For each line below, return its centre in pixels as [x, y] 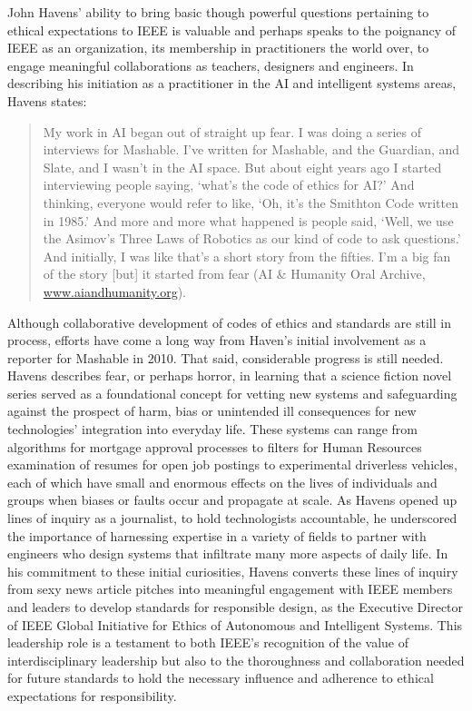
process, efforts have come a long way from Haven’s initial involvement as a [217, 340]
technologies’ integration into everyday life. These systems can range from [213, 429]
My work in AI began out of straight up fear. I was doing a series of [232, 131]
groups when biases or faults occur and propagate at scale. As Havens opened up [232, 500]
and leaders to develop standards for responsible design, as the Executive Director [236, 607]
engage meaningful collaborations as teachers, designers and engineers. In [211, 65]
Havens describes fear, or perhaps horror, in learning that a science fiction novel [230, 375]
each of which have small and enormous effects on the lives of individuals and [222, 482]
